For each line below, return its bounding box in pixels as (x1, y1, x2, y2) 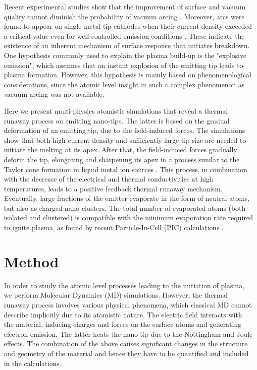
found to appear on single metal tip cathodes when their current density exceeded (4, 21, 252, 31)
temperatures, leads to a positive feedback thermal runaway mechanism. (4, 183, 223, 193)
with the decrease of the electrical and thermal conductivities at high (4, 174, 213, 184)
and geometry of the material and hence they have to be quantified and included (4, 348, 249, 358)
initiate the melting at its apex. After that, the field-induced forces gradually (4, 144, 237, 155)
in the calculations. (4, 358, 61, 368)
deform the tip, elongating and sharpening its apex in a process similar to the (4, 154, 240, 164)
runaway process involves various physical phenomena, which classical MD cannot (4, 299, 252, 309)
